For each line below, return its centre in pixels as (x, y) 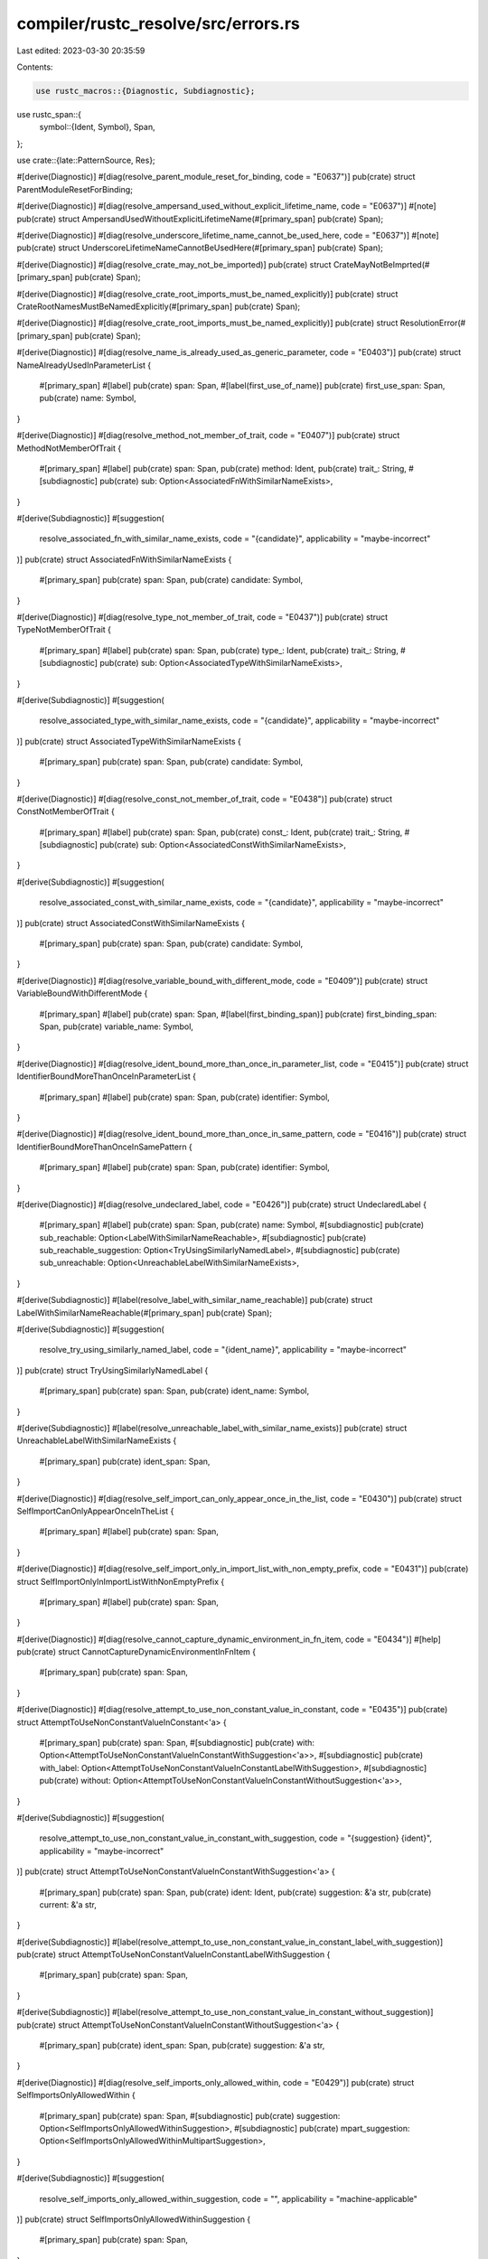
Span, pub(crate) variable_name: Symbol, (117, 1026)
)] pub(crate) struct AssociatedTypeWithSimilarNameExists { (129, 741)
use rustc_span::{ (49, 114)
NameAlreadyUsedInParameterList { (84, 365)
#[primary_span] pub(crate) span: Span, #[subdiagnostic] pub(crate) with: (177, 1743)
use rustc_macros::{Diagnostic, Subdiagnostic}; (145, 91)
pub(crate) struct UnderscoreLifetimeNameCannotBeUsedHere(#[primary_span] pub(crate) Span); (200, 248)
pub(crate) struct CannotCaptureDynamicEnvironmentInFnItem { (136, 1652)
